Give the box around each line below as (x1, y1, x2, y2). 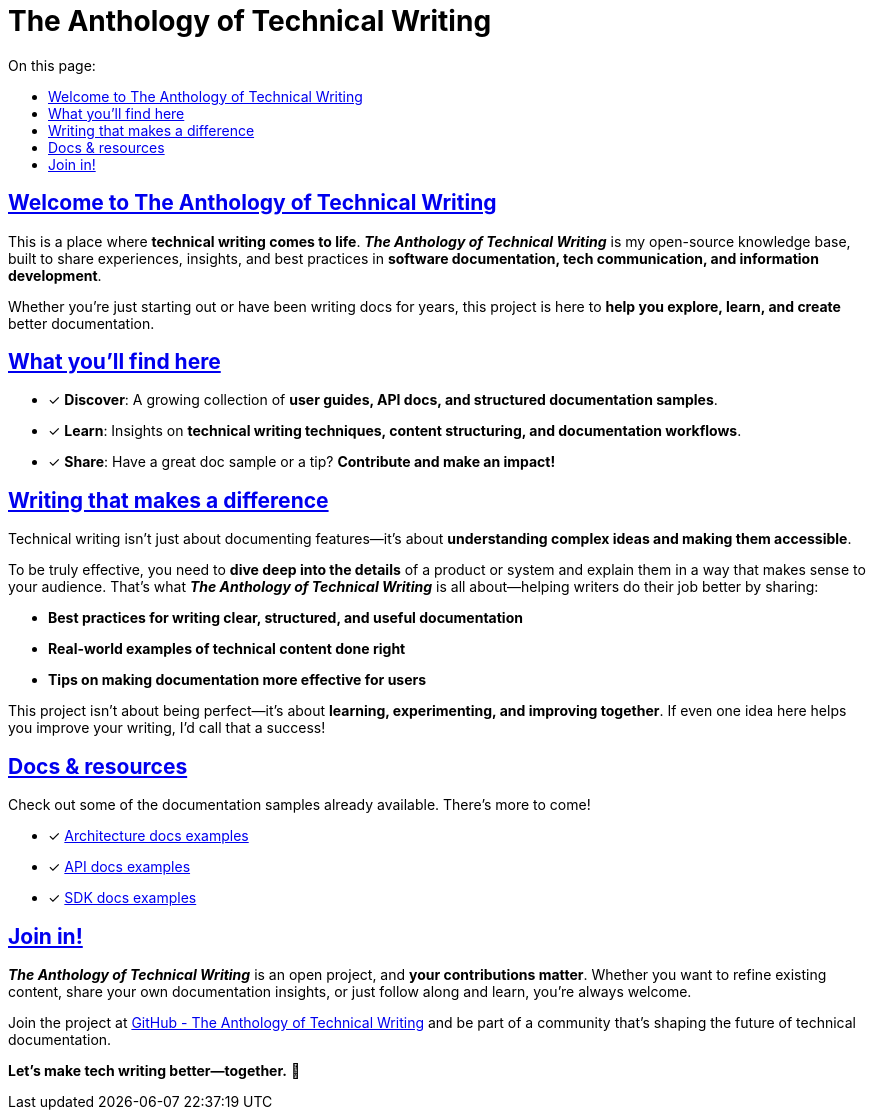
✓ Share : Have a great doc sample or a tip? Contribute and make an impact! (48, 453, 556, 471)
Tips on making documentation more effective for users (48, 671, 427, 689)
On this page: (8, 56, 96, 74)
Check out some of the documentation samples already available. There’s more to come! (8, 796, 591, 814)
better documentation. (8, 314, 155, 332)
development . (8, 266, 102, 284)
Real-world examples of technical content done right (48, 640, 406, 658)
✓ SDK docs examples (48, 889, 197, 907)
